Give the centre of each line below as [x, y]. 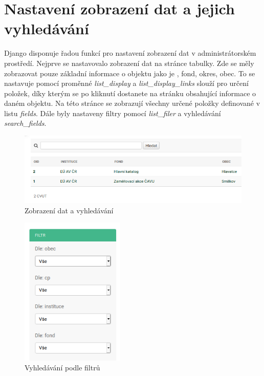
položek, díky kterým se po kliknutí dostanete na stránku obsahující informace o [130, 93]
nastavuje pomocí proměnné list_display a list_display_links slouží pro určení [126, 83]
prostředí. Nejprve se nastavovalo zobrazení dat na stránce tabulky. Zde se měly [129, 63]
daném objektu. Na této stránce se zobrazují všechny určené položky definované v [132, 103]
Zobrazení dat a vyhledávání [69, 210]
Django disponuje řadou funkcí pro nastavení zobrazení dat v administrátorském [130, 53]
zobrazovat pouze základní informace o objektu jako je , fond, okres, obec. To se [130, 73]
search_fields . [25, 123]
